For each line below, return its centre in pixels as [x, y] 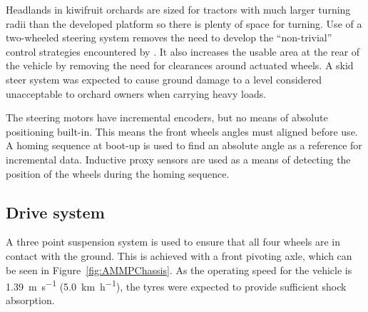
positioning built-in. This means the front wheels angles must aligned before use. [182, 131]
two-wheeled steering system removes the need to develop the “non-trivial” [169, 37]
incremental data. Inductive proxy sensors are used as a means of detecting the [178, 159]
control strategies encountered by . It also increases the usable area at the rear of [183, 51]
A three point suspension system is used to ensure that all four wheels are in [173, 242]
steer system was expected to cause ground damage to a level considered [164, 79]
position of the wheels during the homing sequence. [118, 173]
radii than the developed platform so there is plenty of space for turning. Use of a [184, 23]
